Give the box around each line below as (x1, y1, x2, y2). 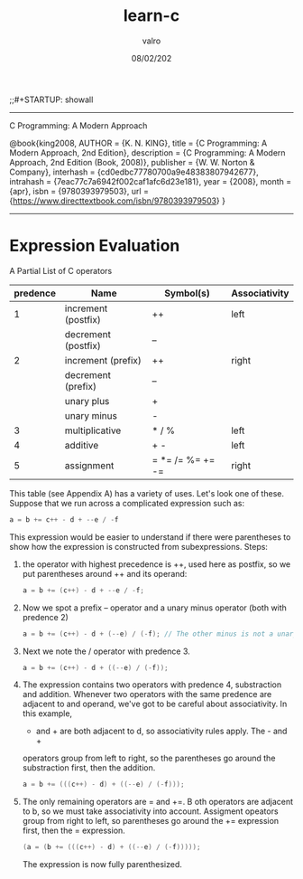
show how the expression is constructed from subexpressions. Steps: (9, 541, 269, 552)
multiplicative (64, 424, 122, 437)
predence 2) (22, 611, 69, 622)
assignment (64, 458, 115, 471)
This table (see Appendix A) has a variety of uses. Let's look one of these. (9, 487, 284, 498)
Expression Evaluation (9, 236, 180, 256)
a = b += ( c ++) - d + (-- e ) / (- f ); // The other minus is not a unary (22, 629, 298, 638)
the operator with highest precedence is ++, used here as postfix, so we (22, 558, 291, 570)
